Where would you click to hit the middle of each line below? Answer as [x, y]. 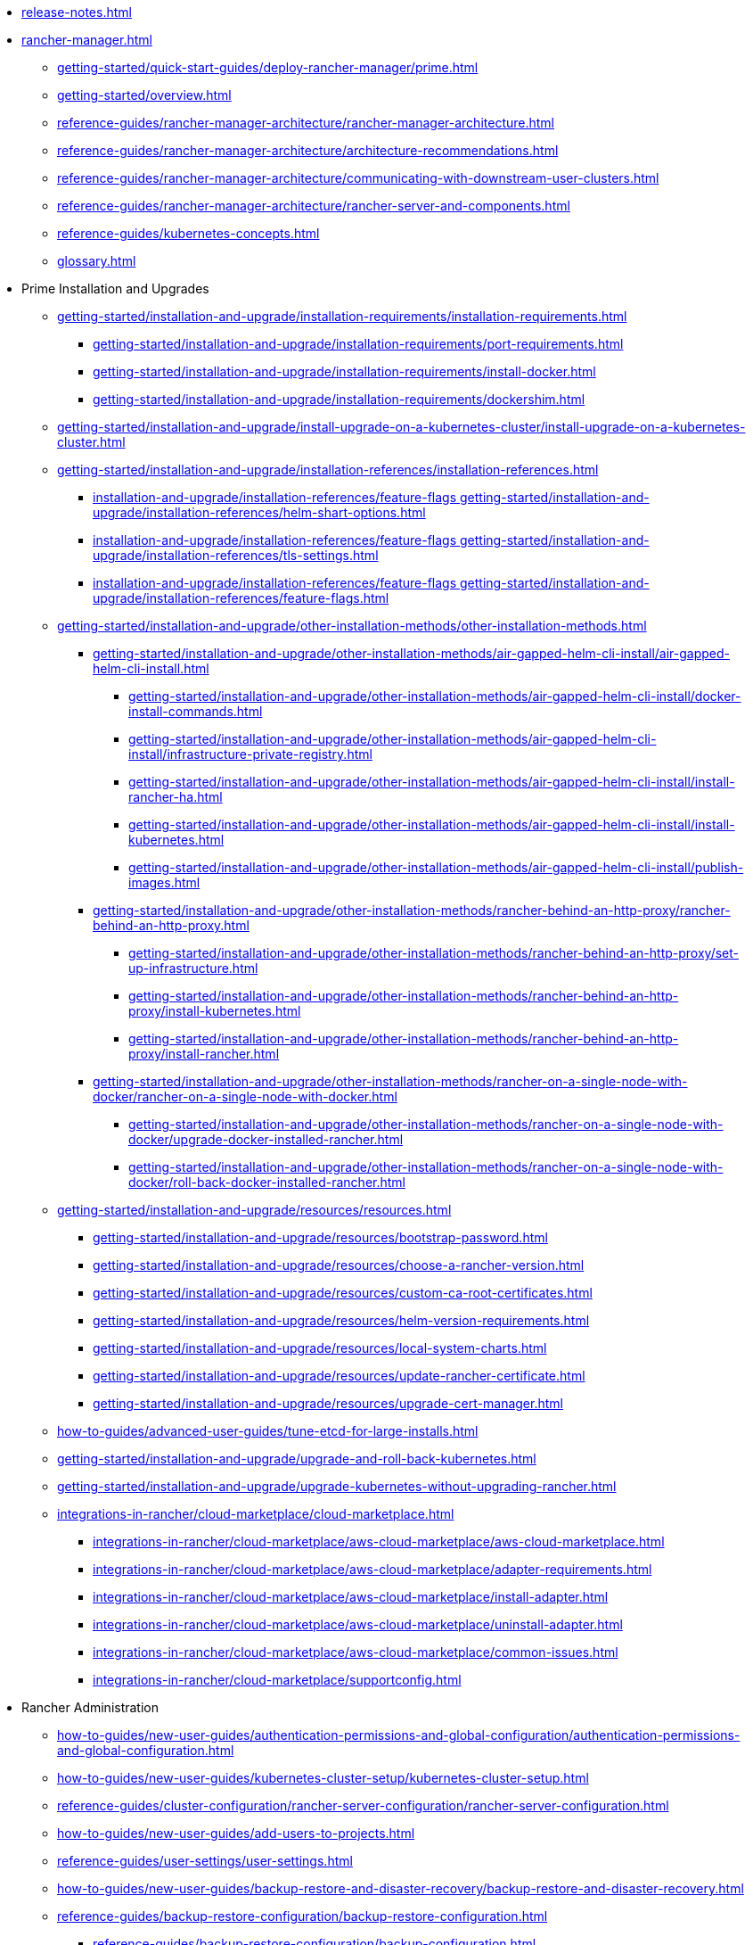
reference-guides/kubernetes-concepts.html [188, 233]
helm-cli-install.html [151, 668]
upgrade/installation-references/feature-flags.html [241, 598]
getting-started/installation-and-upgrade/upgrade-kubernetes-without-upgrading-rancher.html [337, 1486]
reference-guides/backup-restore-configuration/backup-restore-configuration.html [303, 1916]
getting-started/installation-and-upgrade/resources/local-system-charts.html [320, 1348]
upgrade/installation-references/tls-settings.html [236, 555]
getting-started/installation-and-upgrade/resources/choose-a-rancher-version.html [339, 1265]
